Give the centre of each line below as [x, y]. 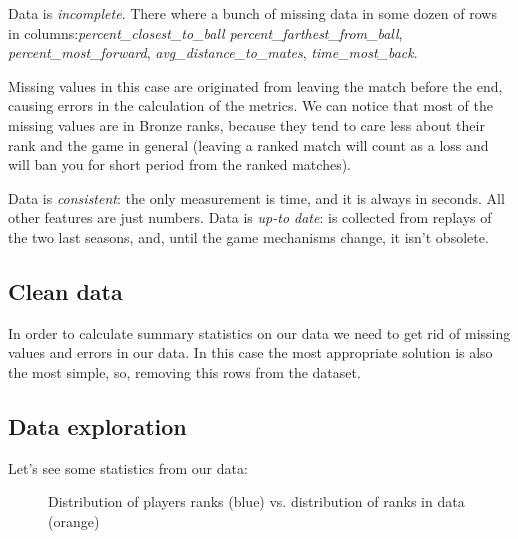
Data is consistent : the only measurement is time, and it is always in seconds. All [256, 197]
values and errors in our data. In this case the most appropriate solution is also [250, 352]
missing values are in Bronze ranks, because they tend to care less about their [246, 124]
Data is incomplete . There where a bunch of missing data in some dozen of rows [252, 13]
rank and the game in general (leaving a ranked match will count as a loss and [248, 144]
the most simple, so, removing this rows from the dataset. [184, 371]
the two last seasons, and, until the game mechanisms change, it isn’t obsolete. [248, 236]
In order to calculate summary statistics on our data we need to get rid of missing [259, 332]
